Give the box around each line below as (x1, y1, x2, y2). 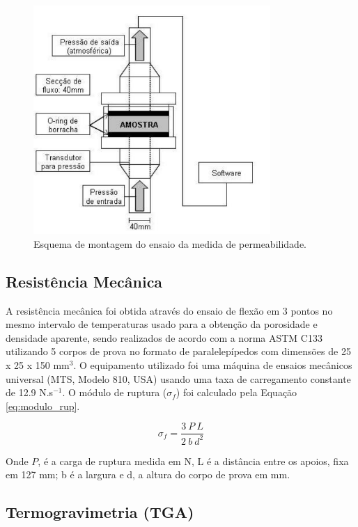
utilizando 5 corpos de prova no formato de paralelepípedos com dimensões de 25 (6, 344, 351, 359)
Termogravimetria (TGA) (6, 501, 194, 523)
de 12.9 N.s (6, 385, 54, 400)
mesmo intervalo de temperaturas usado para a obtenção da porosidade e (6, 317, 318, 331)
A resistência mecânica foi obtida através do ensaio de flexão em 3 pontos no (6, 303, 333, 317)
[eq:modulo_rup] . (6, 398, 80, 413)
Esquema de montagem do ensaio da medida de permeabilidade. (33, 236, 306, 251)
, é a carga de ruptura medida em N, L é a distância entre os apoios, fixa (38, 453, 349, 468)
